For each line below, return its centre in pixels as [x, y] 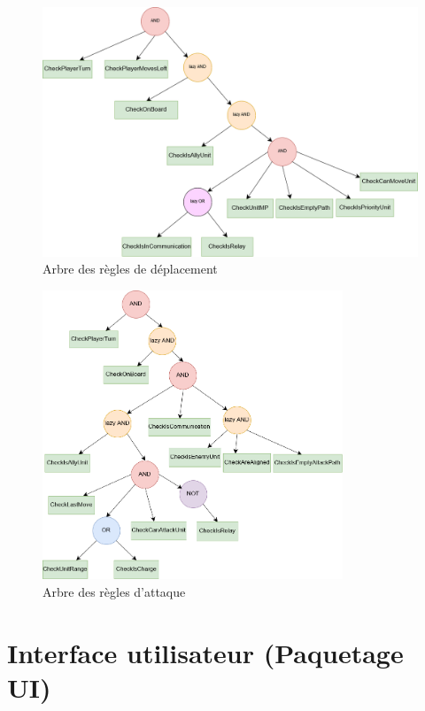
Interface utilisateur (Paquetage [205, 652]
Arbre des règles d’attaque [114, 592]
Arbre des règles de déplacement [130, 269]
